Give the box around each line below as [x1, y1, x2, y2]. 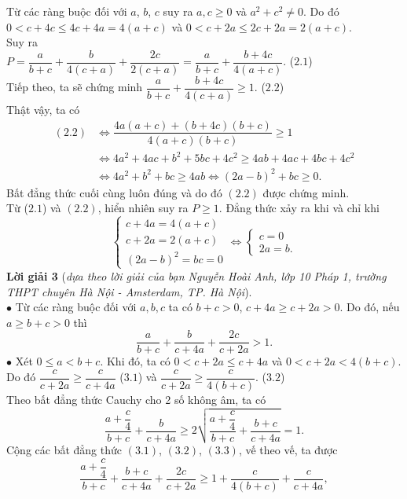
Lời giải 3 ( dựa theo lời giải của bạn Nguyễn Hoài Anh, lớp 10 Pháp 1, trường [6, 267, 387, 284]
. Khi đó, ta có [100, 353, 170, 369]
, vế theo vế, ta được [238, 442, 338, 458]
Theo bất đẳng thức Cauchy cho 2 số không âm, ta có [6, 391, 266, 408]
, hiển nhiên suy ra [97, 200, 189, 216]
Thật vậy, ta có [6, 101, 80, 117]
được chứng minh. [262, 184, 350, 200]
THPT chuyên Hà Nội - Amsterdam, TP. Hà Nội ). [6, 283, 252, 299]
